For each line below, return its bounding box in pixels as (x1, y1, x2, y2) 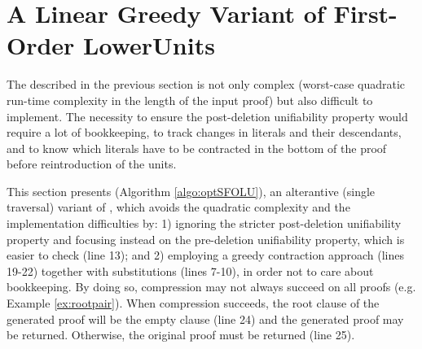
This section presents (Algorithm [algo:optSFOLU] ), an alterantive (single (7, 182, 376, 199)
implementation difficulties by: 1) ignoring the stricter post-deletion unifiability (7, 215, 402, 232)
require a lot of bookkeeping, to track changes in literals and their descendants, (7, 124, 402, 141)
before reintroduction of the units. (7, 155, 177, 172)
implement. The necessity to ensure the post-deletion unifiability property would (7, 107, 408, 124)
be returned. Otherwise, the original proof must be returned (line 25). (7, 326, 355, 343)
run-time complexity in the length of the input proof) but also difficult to (7, 91, 373, 108)
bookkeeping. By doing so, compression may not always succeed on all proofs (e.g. (7, 278, 416, 295)
